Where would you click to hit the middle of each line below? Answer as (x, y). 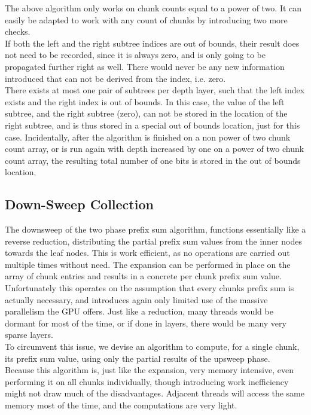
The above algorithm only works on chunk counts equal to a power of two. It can (153, 8)
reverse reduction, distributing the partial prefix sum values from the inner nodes (153, 241)
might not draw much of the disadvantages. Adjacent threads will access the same (155, 393)
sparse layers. (29, 335)
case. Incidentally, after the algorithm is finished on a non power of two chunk (148, 137)
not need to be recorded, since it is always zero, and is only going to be (135, 55)
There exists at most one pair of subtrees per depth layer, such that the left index (155, 90)
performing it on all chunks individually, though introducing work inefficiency (147, 381)
